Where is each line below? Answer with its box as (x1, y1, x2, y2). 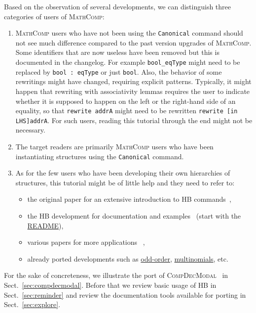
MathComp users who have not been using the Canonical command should (15, 28, 243, 38)
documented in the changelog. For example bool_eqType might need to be (15, 57, 240, 67)
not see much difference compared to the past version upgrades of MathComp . (15, 37, 252, 47)
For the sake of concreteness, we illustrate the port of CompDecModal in (4, 270, 228, 280)
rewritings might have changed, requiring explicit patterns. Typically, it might (15, 76, 252, 87)
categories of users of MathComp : (4, 11, 105, 21)
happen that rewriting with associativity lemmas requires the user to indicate (15, 86, 250, 96)
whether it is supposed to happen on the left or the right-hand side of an (15, 95, 236, 106)
